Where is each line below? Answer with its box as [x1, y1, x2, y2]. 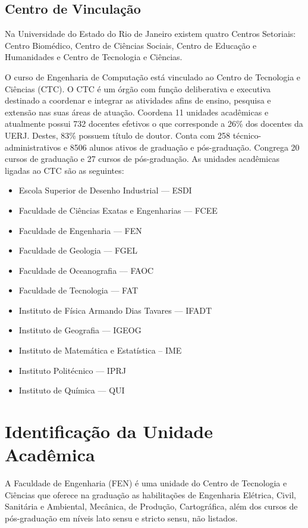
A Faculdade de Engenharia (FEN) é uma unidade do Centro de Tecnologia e [5, 477, 287, 489]
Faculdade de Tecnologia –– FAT [18, 284, 139, 296]
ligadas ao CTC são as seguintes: [5, 164, 124, 176]
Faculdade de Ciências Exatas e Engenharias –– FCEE [18, 204, 218, 216]
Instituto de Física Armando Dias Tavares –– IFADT [18, 304, 212, 316]
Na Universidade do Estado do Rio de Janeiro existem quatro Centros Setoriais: [5, 27, 296, 40]
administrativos [5, 140, 61, 153]
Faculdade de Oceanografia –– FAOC [18, 264, 154, 276]
